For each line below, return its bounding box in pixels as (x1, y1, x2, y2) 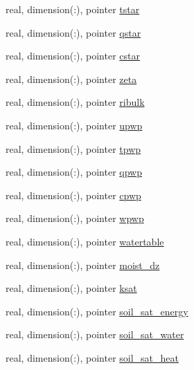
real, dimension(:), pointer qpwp (6, 165, 142, 179)
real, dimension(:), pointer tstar (6, 2, 140, 16)
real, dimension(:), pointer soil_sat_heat (6, 350, 179, 364)
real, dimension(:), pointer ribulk (6, 95, 145, 109)
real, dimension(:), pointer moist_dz (6, 257, 160, 272)
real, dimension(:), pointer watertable (6, 234, 164, 248)
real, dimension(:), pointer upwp (6, 118, 143, 132)
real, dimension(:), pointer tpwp (6, 141, 141, 156)
